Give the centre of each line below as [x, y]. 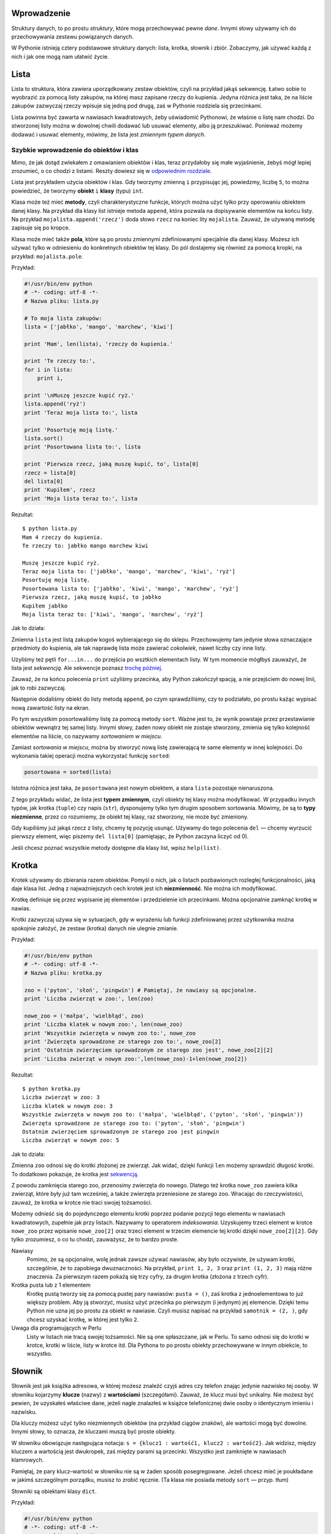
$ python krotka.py [51, 1089]
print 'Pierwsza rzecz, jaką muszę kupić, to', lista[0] [112, 464]
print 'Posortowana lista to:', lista [82, 447]
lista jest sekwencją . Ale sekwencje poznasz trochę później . [87, 668]
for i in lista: [49, 369]
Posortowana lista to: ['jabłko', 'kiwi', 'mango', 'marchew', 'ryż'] [131, 588]
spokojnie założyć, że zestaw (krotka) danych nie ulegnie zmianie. [95, 928]
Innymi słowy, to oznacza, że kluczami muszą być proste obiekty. [93, 1432]
